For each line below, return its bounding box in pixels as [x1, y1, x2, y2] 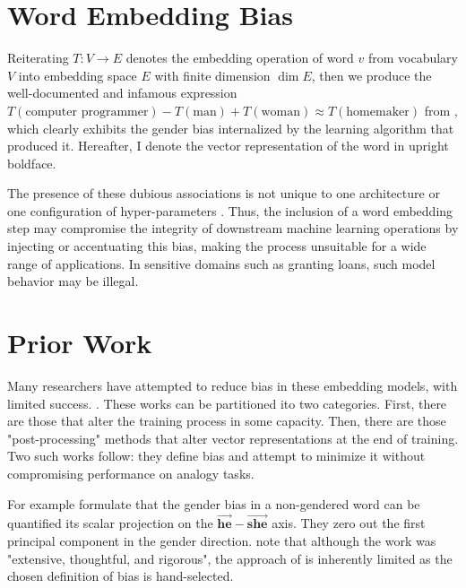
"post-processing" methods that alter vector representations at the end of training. [7, 428, 459, 447]
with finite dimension [154, 65, 271, 84]
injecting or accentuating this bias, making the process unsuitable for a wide [7, 237, 427, 255]
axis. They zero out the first [272, 514, 426, 532]
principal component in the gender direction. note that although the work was [7, 531, 436, 549]
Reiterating [7, 48, 69, 67]
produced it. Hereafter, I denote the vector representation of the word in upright [7, 136, 449, 155]
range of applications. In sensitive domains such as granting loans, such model [7, 254, 436, 272]
